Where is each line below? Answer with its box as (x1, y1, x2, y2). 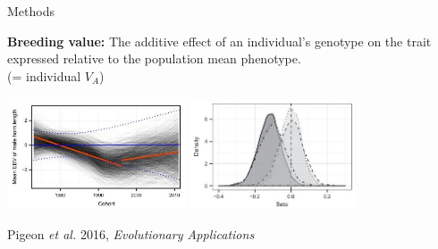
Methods (7, 2, 55, 20)
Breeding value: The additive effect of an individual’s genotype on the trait (7, 31, 432, 50)
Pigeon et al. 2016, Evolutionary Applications (7, 224, 255, 243)
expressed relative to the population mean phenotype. (7, 49, 301, 68)
